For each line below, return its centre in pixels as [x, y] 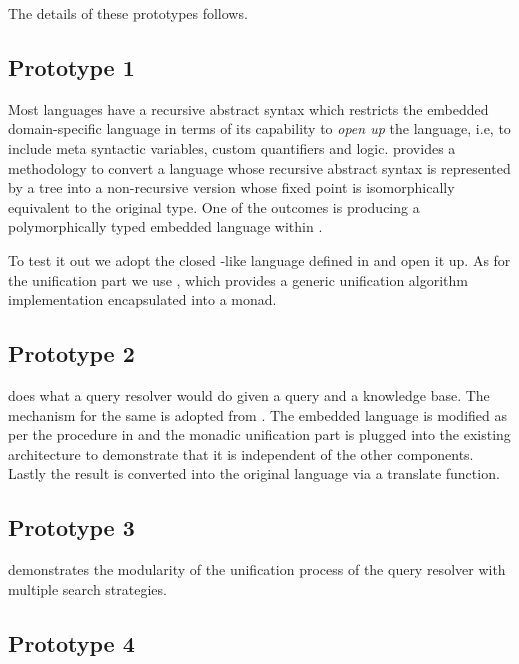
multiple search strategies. [87, 588]
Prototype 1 [71, 66]
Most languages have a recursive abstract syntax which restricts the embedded [248, 108]
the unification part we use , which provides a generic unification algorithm [238, 279]
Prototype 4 [71, 642]
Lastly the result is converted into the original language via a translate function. [254, 473]
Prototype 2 [71, 353]
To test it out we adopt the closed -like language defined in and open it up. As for [259, 259]
